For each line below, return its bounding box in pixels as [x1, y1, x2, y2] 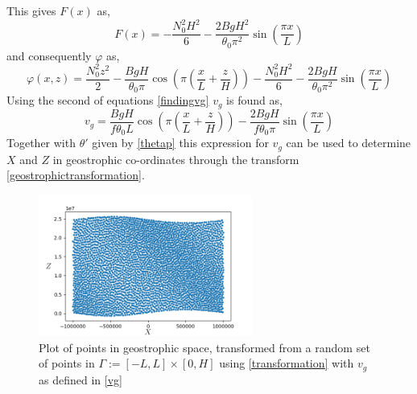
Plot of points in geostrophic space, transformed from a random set [39, 339, 370, 355]
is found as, [226, 92, 283, 109]
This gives [6, 2, 56, 18]
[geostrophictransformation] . [6, 166, 145, 183]
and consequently [6, 47, 92, 64]
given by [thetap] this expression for [92, 134, 269, 151]
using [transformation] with [219, 355, 354, 371]
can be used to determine [286, 134, 411, 151]
